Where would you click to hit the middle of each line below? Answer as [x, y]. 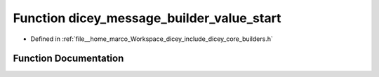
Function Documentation [68, 59]
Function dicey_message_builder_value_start [147, 18]
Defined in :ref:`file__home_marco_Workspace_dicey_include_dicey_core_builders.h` [152, 39]
